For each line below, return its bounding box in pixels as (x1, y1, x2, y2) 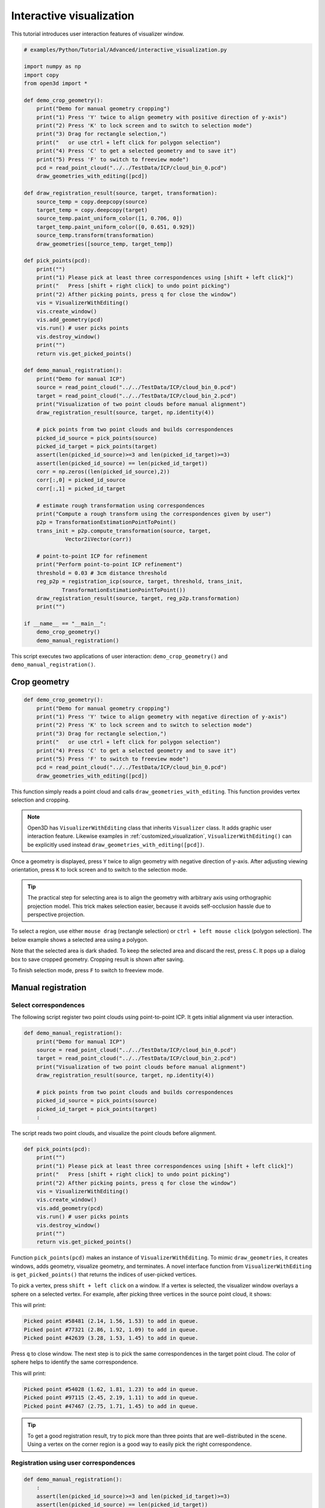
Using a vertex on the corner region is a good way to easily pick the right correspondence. (27, 1440, 252, 1448)
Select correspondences (11, 1001, 85, 1009)
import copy (23, 71, 60, 78)
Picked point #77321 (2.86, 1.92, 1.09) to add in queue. (23, 1326, 199, 1333)
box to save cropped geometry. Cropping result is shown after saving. (11, 955, 185, 963)
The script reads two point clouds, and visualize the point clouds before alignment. (11, 1130, 217, 1137)
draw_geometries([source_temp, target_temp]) (36, 240, 173, 247)
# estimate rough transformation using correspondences (36, 502, 205, 509)
